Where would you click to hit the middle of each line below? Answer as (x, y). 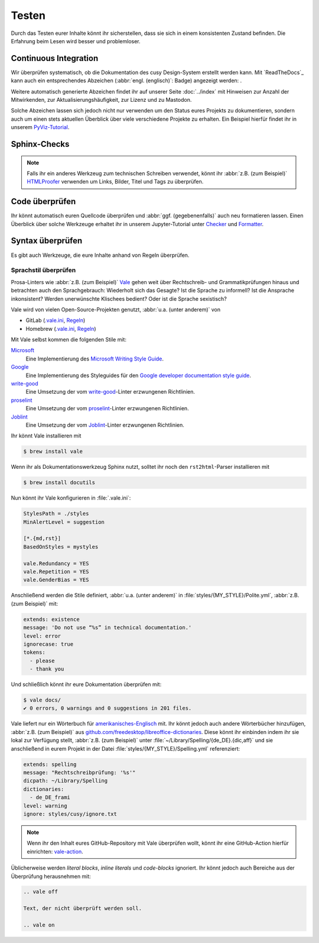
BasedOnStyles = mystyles (61, 547)
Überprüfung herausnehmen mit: (51, 876)
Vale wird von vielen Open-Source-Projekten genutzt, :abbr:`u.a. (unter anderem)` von (116, 309)
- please (42, 661)
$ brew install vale (53, 452)
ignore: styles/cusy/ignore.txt (70, 814)
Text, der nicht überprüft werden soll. (82, 908)
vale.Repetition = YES (56, 572)
